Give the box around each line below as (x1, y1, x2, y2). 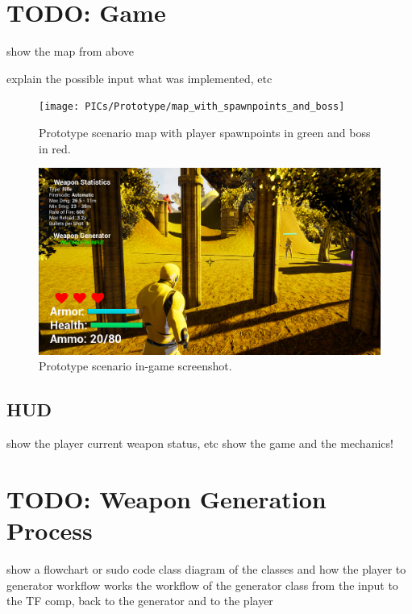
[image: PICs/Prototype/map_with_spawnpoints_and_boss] (39, 101, 345, 113)
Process (6, 514, 93, 547)
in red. (39, 140, 71, 157)
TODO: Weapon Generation (6, 482, 327, 515)
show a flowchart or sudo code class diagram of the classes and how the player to (6, 561, 406, 578)
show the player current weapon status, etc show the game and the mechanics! (6, 435, 393, 452)
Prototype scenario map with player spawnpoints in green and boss (39, 123, 371, 140)
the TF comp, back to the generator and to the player (6, 592, 273, 609)
